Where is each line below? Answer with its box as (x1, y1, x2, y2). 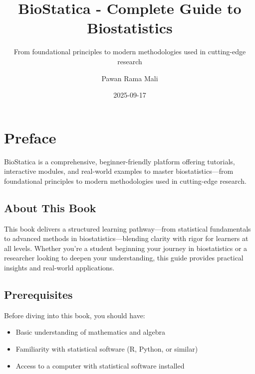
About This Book (4, 200, 96, 215)
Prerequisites (4, 286, 73, 302)
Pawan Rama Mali (101, 73, 158, 83)
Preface (4, 127, 56, 147)
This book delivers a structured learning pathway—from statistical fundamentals (4, 223, 251, 234)
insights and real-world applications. (4, 262, 115, 272)
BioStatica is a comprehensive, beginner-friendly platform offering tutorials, (4, 156, 235, 166)
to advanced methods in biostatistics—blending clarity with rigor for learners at (4, 233, 249, 244)
